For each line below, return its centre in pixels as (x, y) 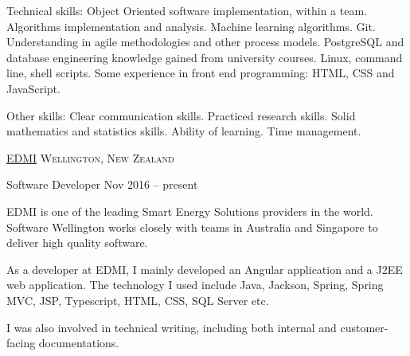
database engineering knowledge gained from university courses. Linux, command (205, 57)
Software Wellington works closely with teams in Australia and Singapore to (192, 227)
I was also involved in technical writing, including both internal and (172, 327)
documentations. (79, 343)
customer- (364, 327)
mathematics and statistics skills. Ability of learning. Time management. (184, 131)
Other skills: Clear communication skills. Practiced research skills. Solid (181, 115)
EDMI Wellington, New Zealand (90, 157)
